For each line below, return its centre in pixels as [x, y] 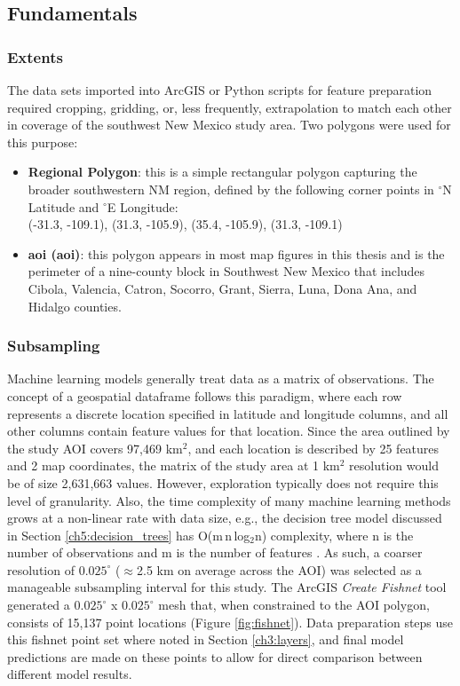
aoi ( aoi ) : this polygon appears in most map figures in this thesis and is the [236, 253]
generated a [39, 605]
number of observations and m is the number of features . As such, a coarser [215, 552]
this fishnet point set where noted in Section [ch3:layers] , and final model [206, 639]
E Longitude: [143, 206]
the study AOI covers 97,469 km [95, 448]
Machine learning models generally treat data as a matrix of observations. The [221, 378]
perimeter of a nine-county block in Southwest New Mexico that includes [226, 271]
